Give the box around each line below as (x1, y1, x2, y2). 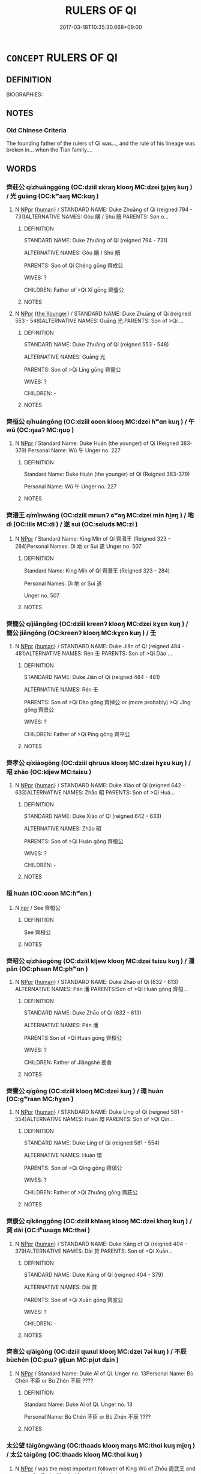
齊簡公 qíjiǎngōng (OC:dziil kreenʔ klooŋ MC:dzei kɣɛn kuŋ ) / (6, 619, 188, 628)
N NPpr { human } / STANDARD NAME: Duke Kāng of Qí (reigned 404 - (14, 1240, 187, 1247)
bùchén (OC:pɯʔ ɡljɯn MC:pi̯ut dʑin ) (6, 1356, 119, 1364)
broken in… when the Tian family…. (6, 146, 93, 153)
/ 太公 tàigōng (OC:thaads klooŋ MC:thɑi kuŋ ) (6, 1450, 143, 1458)
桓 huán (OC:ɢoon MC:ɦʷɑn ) (6, 889, 92, 898)
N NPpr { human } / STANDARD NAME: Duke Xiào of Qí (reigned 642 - (14, 782, 185, 789)
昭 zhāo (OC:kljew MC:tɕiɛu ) (6, 767, 92, 776)
